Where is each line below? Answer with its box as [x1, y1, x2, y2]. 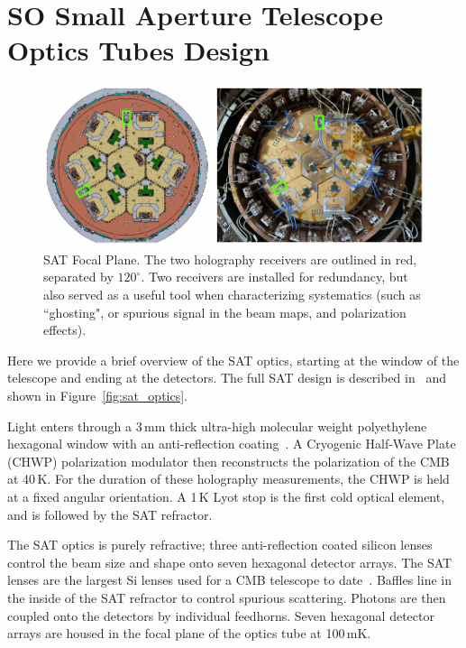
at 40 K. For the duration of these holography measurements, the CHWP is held [7, 469, 450, 488]
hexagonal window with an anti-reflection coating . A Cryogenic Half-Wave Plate [7, 434, 456, 453]
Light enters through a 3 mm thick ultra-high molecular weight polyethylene [7, 416, 427, 435]
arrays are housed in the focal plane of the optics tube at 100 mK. [7, 624, 371, 643]
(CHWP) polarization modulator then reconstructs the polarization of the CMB [7, 451, 450, 470]
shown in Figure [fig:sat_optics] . [7, 386, 188, 405]
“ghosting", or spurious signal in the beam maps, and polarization [43, 302, 407, 321]
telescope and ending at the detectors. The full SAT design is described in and [7, 368, 446, 387]
